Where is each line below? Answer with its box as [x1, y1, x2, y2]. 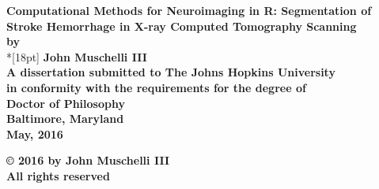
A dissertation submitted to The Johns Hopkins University [6, 64, 335, 80]
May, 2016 [6, 125, 63, 142]
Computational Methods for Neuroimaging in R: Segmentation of [6, 2, 372, 18]
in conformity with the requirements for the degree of [6, 79, 306, 95]
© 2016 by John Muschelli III [6, 152, 170, 169]
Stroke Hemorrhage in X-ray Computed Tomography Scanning [6, 17, 357, 34]
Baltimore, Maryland [6, 110, 124, 127]
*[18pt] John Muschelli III [6, 48, 147, 65]
